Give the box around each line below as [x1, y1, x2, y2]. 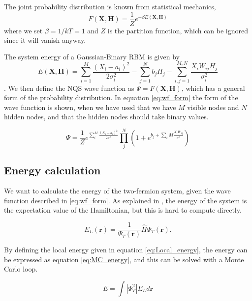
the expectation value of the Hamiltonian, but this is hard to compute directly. [4, 205, 242, 215]
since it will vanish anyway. [4, 35, 86, 45]
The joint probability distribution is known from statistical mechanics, [4, 1, 216, 11]
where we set [4, 25, 43, 35]
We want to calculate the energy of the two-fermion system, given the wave [4, 186, 231, 196]
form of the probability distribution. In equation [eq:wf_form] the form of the [4, 92, 238, 103]
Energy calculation [4, 163, 101, 178]
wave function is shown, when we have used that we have [4, 102, 176, 112]
